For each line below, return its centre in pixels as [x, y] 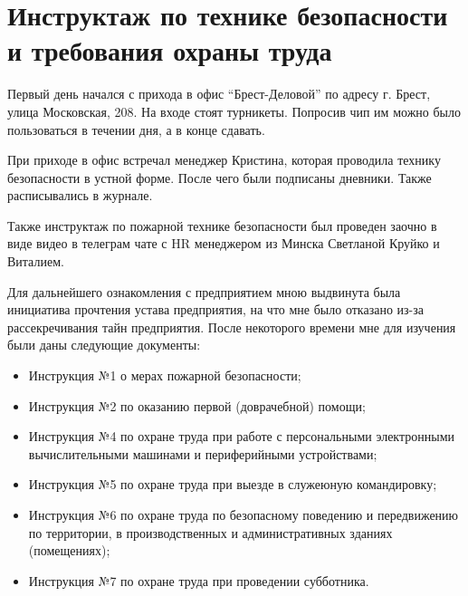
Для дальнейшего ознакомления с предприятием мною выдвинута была [204, 291]
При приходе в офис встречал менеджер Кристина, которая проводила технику [224, 160]
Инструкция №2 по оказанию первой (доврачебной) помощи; [197, 405]
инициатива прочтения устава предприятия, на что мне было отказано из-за [215, 309]
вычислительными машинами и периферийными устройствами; [203, 453]
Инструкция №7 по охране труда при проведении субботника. [199, 580]
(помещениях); [69, 550]
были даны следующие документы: [104, 345]
